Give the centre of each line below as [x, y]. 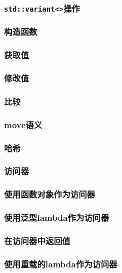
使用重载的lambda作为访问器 [61, 264]
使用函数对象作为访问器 [50, 194]
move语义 [23, 124]
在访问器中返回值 [37, 240]
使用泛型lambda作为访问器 [57, 218]
